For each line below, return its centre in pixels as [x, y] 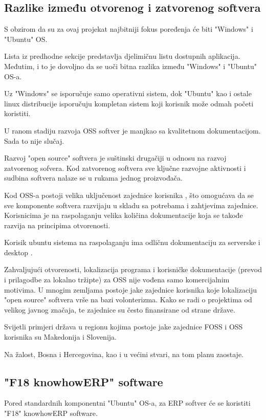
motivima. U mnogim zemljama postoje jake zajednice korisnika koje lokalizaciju [131, 289]
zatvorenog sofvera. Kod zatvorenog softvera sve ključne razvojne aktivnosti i [125, 168]
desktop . [18, 252]
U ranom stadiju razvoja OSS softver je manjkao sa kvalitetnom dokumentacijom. [132, 130]
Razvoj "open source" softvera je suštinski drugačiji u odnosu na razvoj [115, 158]
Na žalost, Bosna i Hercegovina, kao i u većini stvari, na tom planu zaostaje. [124, 354]
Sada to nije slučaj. [34, 140]
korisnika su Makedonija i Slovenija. [60, 337]
